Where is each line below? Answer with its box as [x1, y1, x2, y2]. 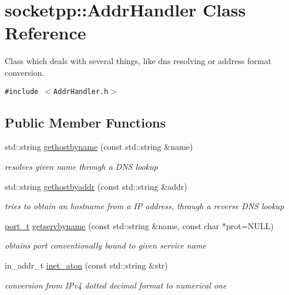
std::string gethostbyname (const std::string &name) [5, 140, 193, 153]
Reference [5, 21, 86, 45]
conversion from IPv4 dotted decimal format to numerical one [5, 279, 227, 291]
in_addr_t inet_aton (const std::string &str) [5, 259, 168, 271]
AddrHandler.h [53, 87, 109, 96]
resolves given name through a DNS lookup [5, 160, 158, 172]
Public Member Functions [5, 113, 166, 131]
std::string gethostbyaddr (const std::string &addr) [5, 180, 187, 192]
